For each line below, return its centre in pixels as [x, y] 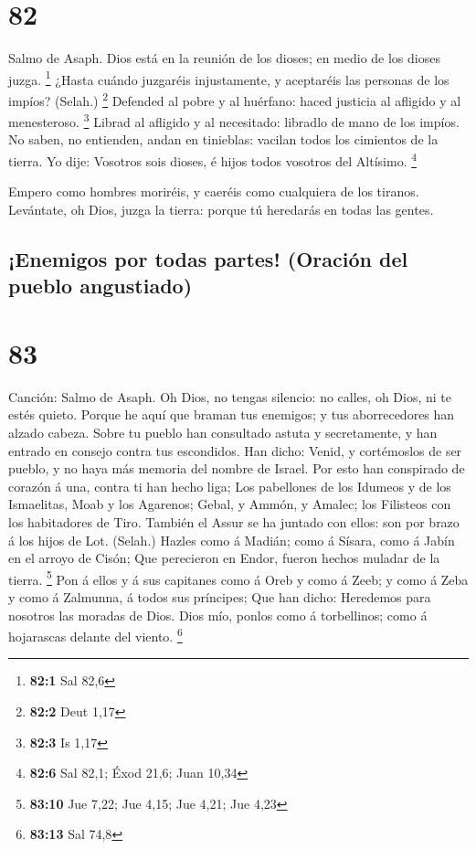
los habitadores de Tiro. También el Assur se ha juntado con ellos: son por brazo [234, 521]
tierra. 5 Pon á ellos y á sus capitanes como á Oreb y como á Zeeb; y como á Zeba [238, 578]
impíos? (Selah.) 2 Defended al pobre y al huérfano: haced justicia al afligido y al [235, 99]
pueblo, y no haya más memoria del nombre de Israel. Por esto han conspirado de [237, 468]
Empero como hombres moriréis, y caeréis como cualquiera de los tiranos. [214, 191]
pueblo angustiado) [100, 286]
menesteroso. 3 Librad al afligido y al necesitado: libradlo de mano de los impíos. [234, 120]
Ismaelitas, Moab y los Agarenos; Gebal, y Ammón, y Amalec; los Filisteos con [230, 504]
